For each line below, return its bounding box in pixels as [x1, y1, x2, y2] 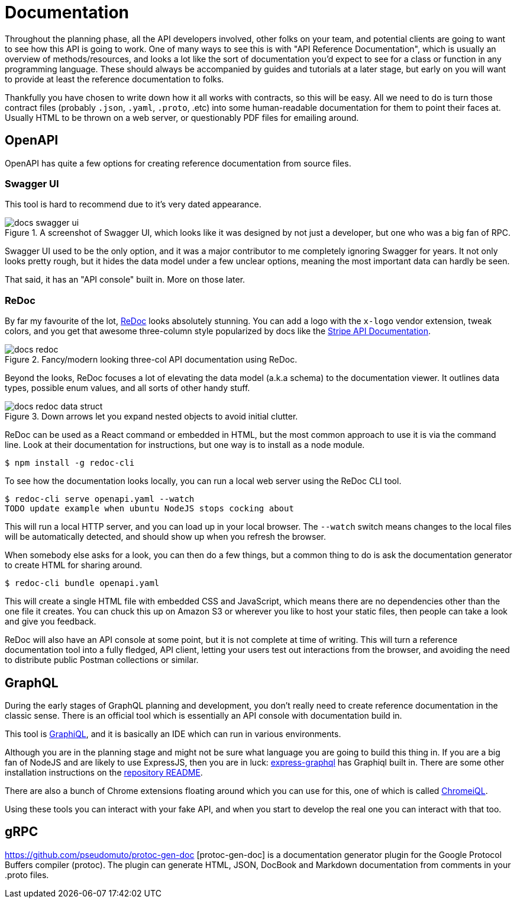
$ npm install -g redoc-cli [5, 458, 135, 468]
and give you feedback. [5, 616, 96, 627]
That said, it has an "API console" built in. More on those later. [5, 274, 245, 285]
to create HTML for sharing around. [5, 560, 143, 571]
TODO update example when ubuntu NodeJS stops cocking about [5, 504, 294, 514]
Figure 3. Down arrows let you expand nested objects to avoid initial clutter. [5, 411, 298, 422]
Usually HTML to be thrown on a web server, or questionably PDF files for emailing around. [5, 112, 359, 123]
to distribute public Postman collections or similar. [5, 655, 199, 665]
